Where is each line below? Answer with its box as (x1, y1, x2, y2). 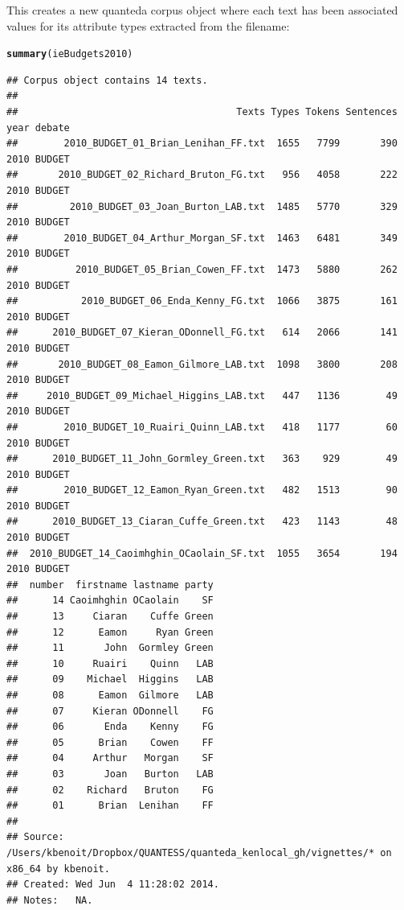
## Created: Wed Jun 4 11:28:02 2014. (6, 879, 219, 891)
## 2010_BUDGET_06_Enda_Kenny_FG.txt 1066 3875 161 (6, 295, 398, 307)
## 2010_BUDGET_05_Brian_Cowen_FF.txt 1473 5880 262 (6, 263, 398, 275)
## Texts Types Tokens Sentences (6, 106, 398, 118)
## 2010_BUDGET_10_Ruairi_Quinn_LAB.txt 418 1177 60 (6, 421, 398, 433)
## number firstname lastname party (6, 579, 214, 591)
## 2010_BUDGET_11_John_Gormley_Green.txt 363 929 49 (6, 453, 398, 465)
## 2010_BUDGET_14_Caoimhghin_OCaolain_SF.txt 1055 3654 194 (6, 547, 398, 559)
